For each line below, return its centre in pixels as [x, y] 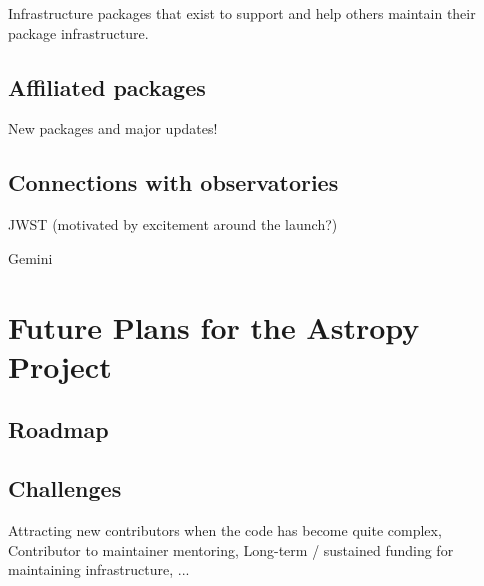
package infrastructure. [78, 32]
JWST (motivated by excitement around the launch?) [173, 224]
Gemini [30, 257]
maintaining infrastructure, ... [99, 569]
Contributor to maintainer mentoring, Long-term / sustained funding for [231, 549]
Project [60, 365]
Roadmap [58, 429]
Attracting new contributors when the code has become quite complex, [225, 529]
